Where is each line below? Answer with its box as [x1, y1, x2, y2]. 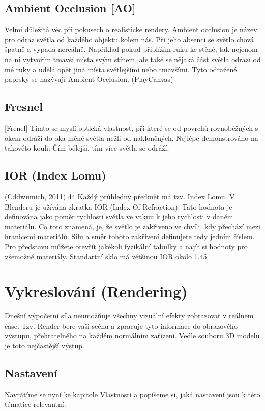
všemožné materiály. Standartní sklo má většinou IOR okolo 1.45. [5, 251, 209, 261]
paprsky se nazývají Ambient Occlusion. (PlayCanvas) [5, 74, 173, 84]
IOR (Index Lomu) [5, 167, 106, 183]
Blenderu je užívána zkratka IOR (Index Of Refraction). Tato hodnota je [5, 201, 232, 212]
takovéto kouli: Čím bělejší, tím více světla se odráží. [5, 142, 169, 153]
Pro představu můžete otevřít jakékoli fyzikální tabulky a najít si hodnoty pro [5, 241, 248, 251]
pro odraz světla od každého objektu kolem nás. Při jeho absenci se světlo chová [5, 34, 254, 44]
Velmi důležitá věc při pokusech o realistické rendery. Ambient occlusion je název [5, 24, 257, 35]
